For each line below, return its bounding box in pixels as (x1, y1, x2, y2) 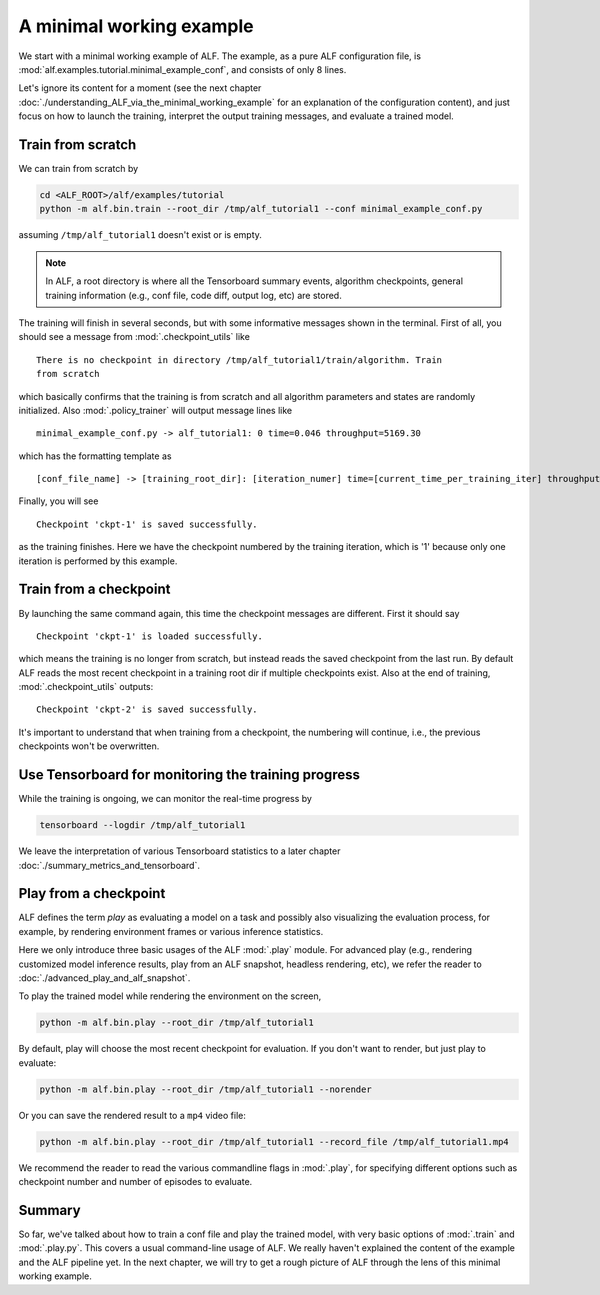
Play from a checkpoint (18, 885, 166, 902)
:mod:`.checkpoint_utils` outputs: (18, 681, 154, 693)
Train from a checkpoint (18, 581, 171, 598)
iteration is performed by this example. (18, 555, 178, 567)
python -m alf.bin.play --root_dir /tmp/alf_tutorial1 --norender (39, 1083, 372, 1095)
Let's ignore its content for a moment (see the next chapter (18, 82, 262, 94)
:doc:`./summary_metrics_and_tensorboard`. (18, 859, 200, 871)
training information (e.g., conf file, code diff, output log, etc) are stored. (45, 289, 342, 301)
